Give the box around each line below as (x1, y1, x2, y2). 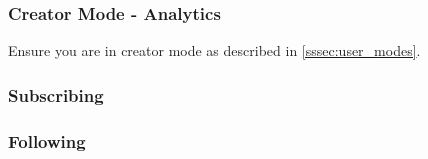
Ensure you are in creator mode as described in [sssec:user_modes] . (8, 40, 421, 61)
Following (8, 128, 86, 153)
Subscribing (8, 82, 104, 107)
